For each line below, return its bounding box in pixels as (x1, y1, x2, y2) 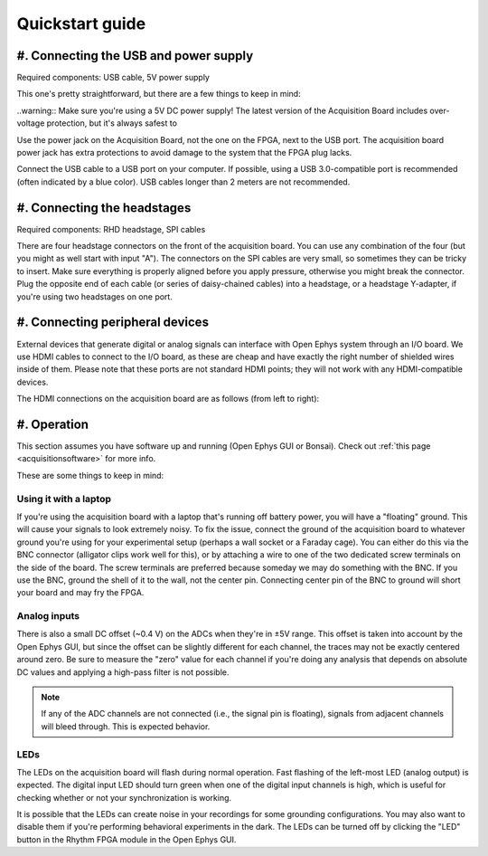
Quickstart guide (16, 14, 146, 33)
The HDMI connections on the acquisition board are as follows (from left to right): (16, 394, 320, 404)
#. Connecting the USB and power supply (16, 48, 254, 63)
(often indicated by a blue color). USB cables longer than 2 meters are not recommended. (16, 176, 351, 187)
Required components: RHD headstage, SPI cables (16, 224, 206, 234)
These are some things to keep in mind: (16, 470, 164, 480)
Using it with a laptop (16, 492, 112, 505)
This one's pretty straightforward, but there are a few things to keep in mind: (16, 89, 302, 100)
